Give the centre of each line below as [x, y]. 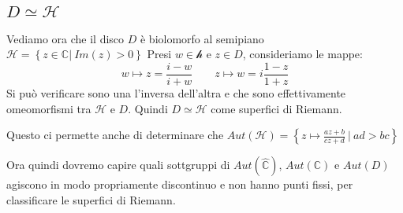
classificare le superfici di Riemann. [91, 199]
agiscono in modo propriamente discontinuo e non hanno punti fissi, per [180, 184]
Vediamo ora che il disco [65, 38]
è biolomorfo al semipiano [202, 38]
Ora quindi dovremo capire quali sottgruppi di [118, 165]
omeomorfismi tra [49, 108]
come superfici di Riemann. [276, 108]
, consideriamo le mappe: [302, 54]
